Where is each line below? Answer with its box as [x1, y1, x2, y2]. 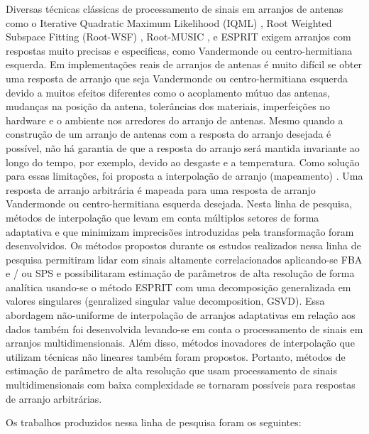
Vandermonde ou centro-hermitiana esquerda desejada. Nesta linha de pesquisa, [6, 196, 353, 211]
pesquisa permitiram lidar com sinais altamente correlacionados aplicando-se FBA [6, 251, 363, 266]
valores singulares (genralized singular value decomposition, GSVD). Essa [6, 293, 325, 308]
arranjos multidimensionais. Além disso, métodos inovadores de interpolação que [6, 335, 355, 350]
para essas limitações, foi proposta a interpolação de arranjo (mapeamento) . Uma [6, 168, 363, 183]
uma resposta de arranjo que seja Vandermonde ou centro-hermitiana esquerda [6, 70, 348, 85]
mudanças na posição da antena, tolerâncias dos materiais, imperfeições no [6, 99, 331, 114]
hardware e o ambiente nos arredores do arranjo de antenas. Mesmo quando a [6, 112, 343, 127]
